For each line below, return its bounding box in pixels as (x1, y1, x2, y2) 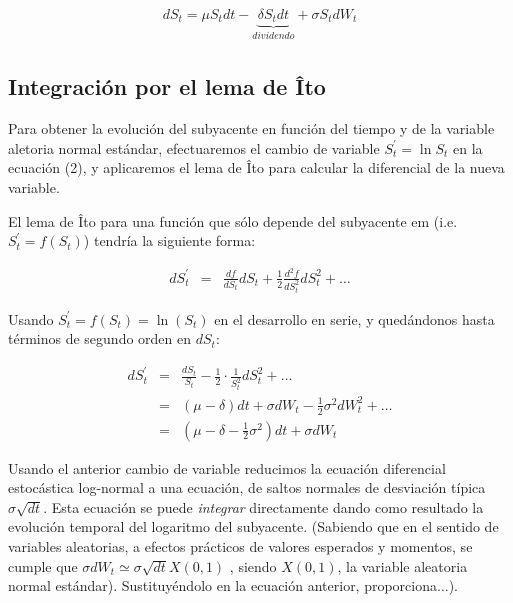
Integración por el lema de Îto (8, 71, 326, 102)
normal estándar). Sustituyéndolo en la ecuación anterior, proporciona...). (8, 575, 459, 596)
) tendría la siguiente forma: (83, 230, 256, 251)
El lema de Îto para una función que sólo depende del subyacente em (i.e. (8, 210, 458, 231)
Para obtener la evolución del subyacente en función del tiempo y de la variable (8, 118, 495, 139)
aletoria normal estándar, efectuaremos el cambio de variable (8, 137, 380, 158)
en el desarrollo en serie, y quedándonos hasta (214, 308, 495, 329)
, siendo (229, 555, 277, 576)
